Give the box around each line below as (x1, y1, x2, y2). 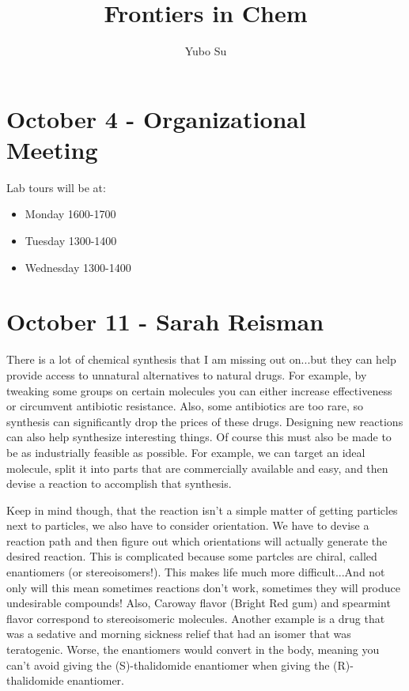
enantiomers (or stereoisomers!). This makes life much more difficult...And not (6, 564, 385, 580)
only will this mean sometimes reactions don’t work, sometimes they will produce (6, 579, 400, 595)
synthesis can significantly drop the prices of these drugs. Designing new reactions (6, 413, 403, 429)
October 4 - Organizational (6, 102, 306, 134)
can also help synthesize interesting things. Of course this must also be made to (6, 429, 392, 445)
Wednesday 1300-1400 (25, 259, 131, 275)
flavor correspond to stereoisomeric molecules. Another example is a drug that (6, 610, 385, 626)
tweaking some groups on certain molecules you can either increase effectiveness (6, 382, 392, 398)
